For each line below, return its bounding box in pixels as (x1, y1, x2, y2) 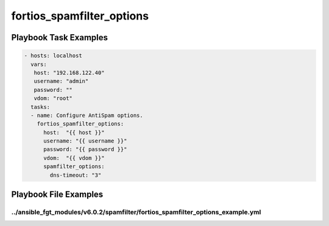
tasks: (30, 104, 51, 110)
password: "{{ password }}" (43, 146, 127, 153)
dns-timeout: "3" (49, 171, 102, 178)
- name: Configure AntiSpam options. (30, 111, 143, 119)
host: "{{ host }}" (43, 129, 105, 136)
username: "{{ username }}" (43, 138, 127, 144)
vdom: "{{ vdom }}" (43, 154, 105, 161)
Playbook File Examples (11, 189, 104, 200)
